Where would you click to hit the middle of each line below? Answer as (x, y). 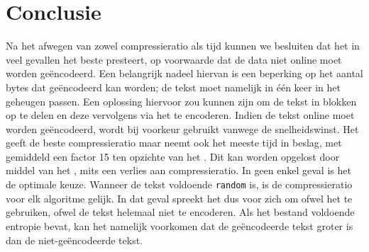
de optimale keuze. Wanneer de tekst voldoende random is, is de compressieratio (179, 184)
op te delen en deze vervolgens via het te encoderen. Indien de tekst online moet (180, 115)
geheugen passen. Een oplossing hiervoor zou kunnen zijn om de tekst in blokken (181, 101)
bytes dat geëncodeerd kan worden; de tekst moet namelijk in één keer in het (173, 87)
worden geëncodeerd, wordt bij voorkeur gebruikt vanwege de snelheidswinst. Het (182, 128)
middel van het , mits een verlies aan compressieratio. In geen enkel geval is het (178, 170)
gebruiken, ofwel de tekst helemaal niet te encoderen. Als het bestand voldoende (180, 212)
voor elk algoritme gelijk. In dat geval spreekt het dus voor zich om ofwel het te (179, 198)
